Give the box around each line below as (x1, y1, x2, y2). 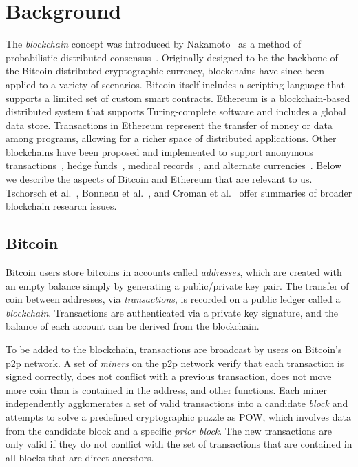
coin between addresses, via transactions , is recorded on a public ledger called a (6, 292, 341, 306)
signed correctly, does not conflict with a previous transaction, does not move (6, 369, 332, 384)
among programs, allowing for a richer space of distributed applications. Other (6, 131, 337, 146)
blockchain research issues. (6, 199, 117, 213)
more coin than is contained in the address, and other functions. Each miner (6, 382, 327, 397)
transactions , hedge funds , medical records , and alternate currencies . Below (6, 158, 342, 172)
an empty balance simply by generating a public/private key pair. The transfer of (6, 278, 349, 292)
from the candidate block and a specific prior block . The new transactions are (6, 423, 332, 437)
